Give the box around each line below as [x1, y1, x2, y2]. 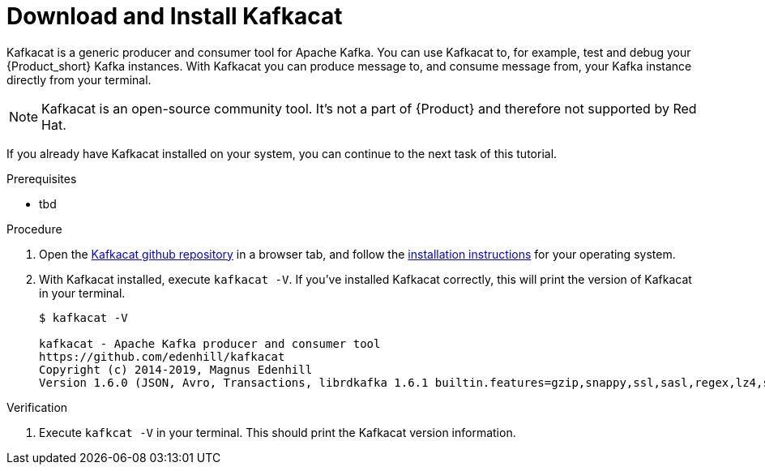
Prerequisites [6, 171, 77, 186]
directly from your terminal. [6, 72, 152, 87]
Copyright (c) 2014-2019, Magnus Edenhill [39, 362, 313, 376]
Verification [6, 400, 68, 414]
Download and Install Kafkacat [6, 2, 343, 30]
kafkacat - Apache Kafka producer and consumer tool [39, 336, 381, 350]
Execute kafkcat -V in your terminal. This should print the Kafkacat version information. [39, 425, 516, 439]
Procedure [6, 221, 62, 236]
